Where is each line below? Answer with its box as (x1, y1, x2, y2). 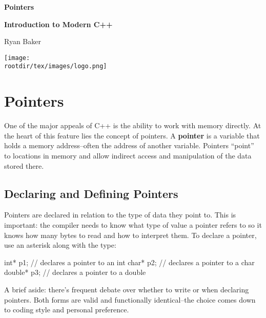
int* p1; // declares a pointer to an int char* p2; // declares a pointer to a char (4, 256, 255, 267)
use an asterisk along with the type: (4, 240, 116, 250)
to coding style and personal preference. (4, 304, 129, 315)
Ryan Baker (4, 36, 41, 47)
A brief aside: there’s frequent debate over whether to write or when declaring (4, 284, 249, 294)
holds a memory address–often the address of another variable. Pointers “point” (4, 140, 254, 151)
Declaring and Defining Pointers (4, 185, 178, 201)
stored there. (4, 160, 44, 171)
